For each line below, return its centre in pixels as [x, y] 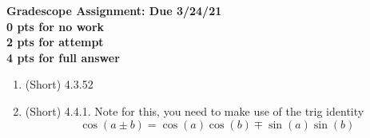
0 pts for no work [56, 26]
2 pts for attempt [55, 42]
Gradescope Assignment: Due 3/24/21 [114, 10]
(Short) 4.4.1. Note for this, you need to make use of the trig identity [195, 110]
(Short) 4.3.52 [59, 84]
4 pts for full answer [63, 57]
